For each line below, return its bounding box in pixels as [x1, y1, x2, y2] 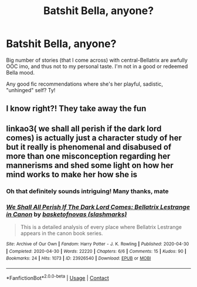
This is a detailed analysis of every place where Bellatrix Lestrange [20, 223, 182, 230]
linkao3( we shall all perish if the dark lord [6, 123, 162, 133]
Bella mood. [6, 69, 35, 76]
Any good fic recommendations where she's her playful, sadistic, [6, 80, 163, 87]
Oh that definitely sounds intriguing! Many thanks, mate [6, 187, 169, 195]
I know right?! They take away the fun [6, 104, 147, 114]
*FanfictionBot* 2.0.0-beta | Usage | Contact [6, 273, 110, 281]
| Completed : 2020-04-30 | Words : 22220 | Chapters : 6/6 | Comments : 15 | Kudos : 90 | [6, 248, 186, 254]
